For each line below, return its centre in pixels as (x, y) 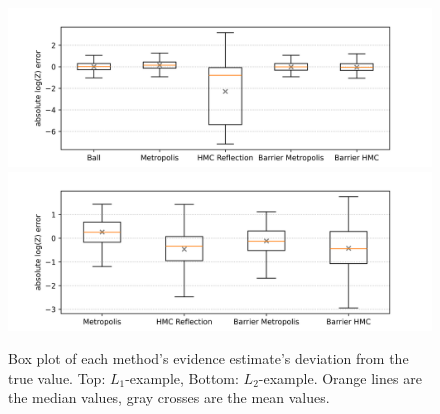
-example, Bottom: (182, 377)
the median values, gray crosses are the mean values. (169, 397)
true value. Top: (57, 377)
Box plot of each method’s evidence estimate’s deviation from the (208, 358)
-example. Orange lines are (340, 377)
